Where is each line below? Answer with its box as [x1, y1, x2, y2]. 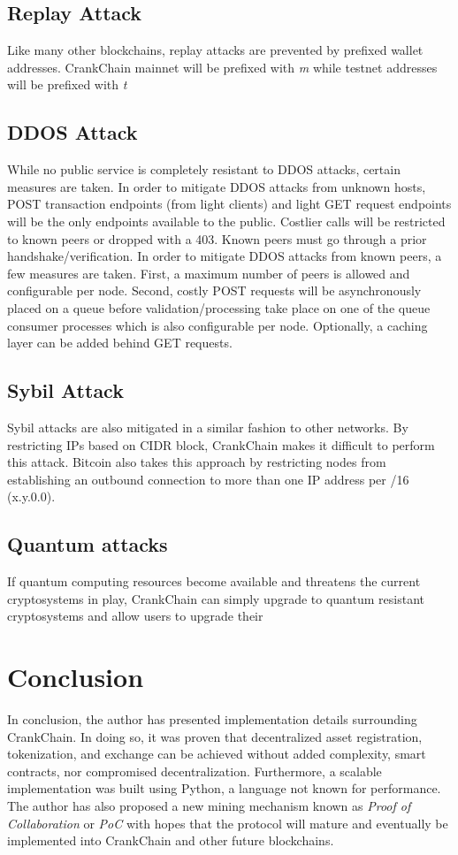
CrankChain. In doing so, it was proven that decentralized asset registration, [7, 727, 423, 745]
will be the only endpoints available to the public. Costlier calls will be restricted [7, 211, 446, 230]
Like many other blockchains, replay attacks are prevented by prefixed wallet [7, 41, 424, 59]
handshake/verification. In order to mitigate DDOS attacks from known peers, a [7, 247, 442, 265]
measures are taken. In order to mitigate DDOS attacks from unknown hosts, [7, 177, 426, 195]
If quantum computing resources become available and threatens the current [7, 572, 421, 591]
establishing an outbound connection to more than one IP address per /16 [7, 469, 409, 488]
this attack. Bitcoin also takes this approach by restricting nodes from [7, 453, 386, 471]
